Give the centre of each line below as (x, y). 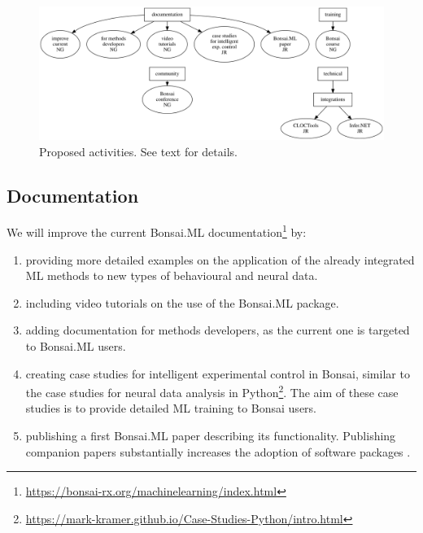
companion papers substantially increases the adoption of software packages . (218, 451)
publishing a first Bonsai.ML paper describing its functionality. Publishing (211, 436)
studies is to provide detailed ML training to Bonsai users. (171, 408)
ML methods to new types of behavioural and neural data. (172, 275)
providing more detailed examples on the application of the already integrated (220, 259)
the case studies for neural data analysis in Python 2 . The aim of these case (212, 391)
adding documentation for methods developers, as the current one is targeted (218, 330)
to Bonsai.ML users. (76, 345)
